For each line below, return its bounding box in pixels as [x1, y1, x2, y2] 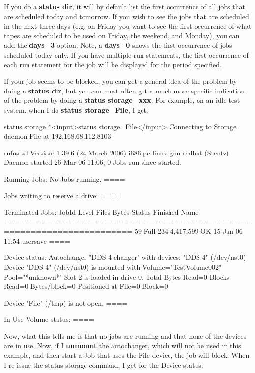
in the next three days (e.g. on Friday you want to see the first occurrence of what [4, 21, 252, 31]
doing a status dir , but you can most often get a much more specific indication [4, 85, 245, 95]
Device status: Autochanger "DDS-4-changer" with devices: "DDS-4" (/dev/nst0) [4, 252, 246, 262]
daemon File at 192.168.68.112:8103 [4, 131, 111, 141]
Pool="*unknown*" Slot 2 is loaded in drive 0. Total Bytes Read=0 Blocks [4, 271, 229, 281]
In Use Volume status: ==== [4, 314, 94, 324]
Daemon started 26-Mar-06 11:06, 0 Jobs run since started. [4, 157, 181, 167]
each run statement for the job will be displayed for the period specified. [4, 59, 222, 69]
